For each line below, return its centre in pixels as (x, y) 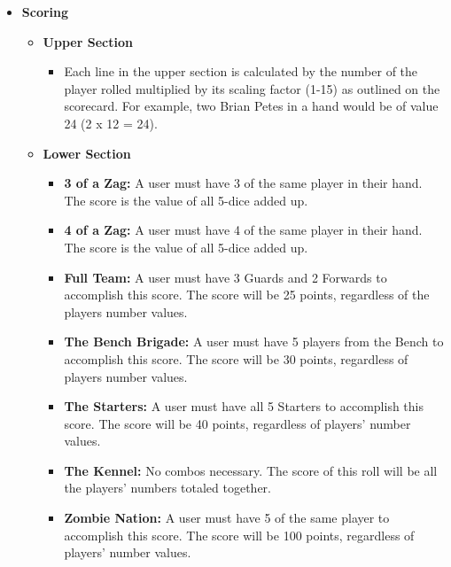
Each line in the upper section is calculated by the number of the (241, 71)
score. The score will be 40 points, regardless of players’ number (237, 423)
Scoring (45, 12)
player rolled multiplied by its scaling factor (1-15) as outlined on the (252, 88)
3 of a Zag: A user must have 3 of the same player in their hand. (243, 183)
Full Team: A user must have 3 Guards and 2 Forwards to (225, 277)
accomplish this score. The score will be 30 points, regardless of (236, 358)
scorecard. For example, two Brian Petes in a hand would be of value (251, 106)
